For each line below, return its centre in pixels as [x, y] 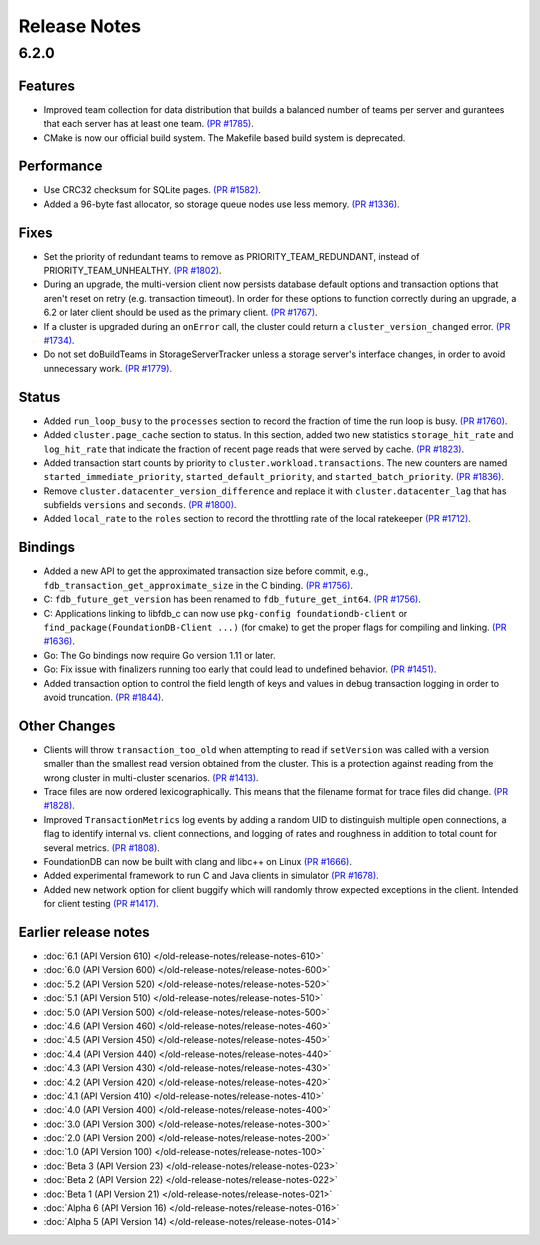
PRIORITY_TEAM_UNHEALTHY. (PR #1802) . [132, 271]
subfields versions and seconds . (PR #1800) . [140, 505]
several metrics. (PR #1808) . [101, 847]
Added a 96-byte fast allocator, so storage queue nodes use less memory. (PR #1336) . [221, 204]
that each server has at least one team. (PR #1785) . [148, 124]
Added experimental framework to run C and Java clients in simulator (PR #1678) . [211, 876]
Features [46, 85]
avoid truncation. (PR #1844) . [104, 697]
